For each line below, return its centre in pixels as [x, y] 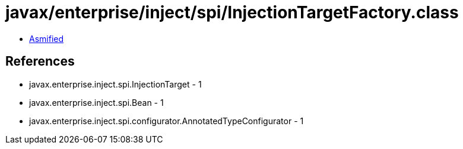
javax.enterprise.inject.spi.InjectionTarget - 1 [115, 84]
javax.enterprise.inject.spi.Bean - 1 [96, 102]
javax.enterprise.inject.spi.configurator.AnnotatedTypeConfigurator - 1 [167, 121]
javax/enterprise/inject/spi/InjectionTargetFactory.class [232, 12]
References [40, 61]
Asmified [47, 38]
